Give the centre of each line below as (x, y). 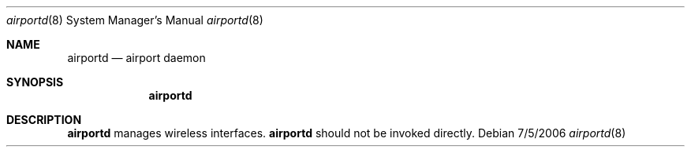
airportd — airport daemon (136, 58)
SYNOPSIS (35, 82)
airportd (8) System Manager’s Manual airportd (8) (135, 20)
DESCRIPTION (44, 120)
